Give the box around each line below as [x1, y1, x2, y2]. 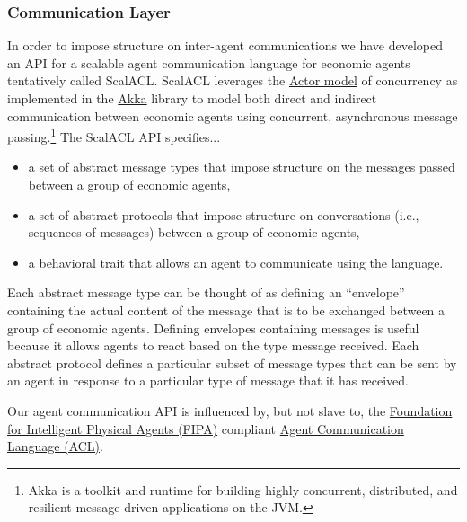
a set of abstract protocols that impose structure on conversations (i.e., [28, 205, 419, 224]
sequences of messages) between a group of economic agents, [28, 223, 360, 242]
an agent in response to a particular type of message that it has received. [7, 371, 409, 390]
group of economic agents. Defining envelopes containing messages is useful [7, 318, 419, 337]
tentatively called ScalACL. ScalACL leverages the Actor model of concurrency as [7, 71, 458, 90]
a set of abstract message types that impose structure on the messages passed [28, 157, 455, 176]
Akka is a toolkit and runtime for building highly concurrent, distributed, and [28, 480, 458, 499]
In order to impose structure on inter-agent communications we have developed [7, 36, 443, 55]
